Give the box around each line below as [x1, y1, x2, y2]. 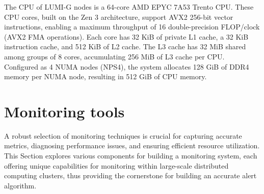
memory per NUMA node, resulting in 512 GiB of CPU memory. [4, 71, 207, 82]
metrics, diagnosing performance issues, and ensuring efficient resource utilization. [4, 140, 260, 151]
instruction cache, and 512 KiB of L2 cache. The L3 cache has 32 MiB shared [4, 41, 246, 52]
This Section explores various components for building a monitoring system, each [4, 150, 257, 161]
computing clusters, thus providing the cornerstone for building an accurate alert [4, 170, 257, 181]
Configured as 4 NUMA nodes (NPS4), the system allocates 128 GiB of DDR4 [4, 61, 249, 72]
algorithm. [4, 180, 37, 190]
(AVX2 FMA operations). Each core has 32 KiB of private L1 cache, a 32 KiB [4, 31, 249, 42]
